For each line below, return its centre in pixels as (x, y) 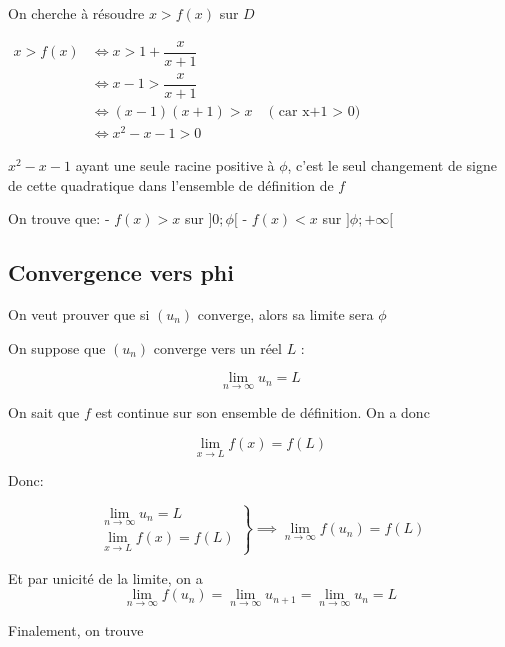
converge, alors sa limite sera (285, 313)
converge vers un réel (217, 347)
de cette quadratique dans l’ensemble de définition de (171, 184)
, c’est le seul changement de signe (392, 164)
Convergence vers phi (121, 272)
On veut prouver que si (79, 313)
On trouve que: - (59, 218)
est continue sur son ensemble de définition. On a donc (262, 412)
